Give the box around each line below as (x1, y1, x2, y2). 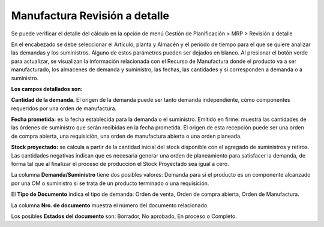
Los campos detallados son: (11, 85, 83, 92)
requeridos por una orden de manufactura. (11, 105, 117, 112)
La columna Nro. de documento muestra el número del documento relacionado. (11, 201, 209, 209)
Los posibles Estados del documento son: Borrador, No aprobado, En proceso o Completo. (11, 213, 237, 220)
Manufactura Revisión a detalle (11, 9, 169, 22)
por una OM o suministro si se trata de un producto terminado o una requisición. (11, 180, 209, 187)
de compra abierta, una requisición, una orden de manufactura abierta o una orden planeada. (11, 132, 242, 140)
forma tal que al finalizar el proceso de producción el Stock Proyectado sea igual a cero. (11, 161, 229, 168)
